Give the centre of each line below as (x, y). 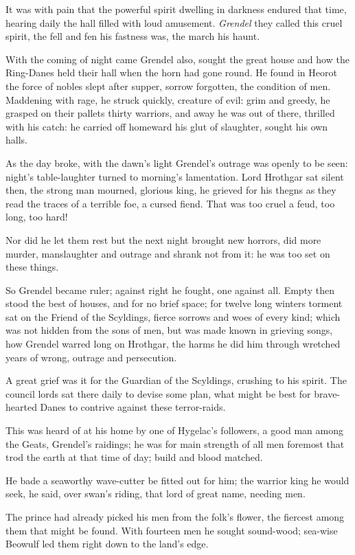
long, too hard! (37, 217)
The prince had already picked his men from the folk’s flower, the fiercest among (175, 517)
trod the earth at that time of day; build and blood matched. (134, 457)
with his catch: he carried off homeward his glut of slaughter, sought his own (167, 126)
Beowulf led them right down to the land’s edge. (107, 544)
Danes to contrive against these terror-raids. (133, 407)
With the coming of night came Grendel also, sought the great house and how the (177, 59)
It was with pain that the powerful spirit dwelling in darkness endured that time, (176, 9)
